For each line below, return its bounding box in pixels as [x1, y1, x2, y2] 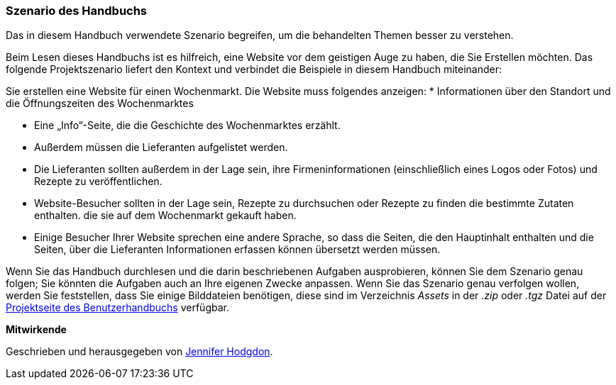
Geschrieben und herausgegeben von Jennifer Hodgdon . [6, 345, 273, 358]
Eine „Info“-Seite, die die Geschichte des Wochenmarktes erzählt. [34, 119, 341, 132]
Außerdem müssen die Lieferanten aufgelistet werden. [34, 141, 288, 154]
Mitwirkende [6, 323, 67, 336]
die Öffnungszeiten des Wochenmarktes [6, 97, 194, 110]
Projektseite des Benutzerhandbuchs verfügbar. [6, 301, 229, 314]
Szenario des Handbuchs [6, 4, 148, 18]
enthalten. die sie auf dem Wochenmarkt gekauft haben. [34, 209, 297, 222]
